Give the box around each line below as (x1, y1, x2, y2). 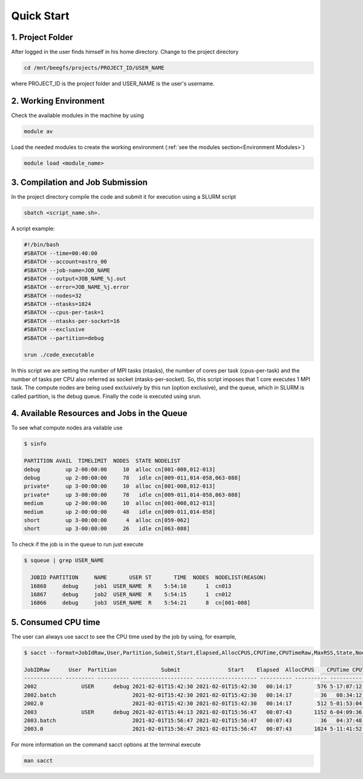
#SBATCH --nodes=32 (24, 292, 82, 299)
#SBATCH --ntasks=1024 (24, 300, 91, 308)
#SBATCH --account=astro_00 (24, 258, 107, 265)
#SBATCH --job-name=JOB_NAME (24, 267, 111, 274)
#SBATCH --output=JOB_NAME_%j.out (24, 275, 126, 282)
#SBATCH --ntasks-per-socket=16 (24, 317, 120, 324)
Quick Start (11, 9, 70, 22)
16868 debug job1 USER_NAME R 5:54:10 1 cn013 (30, 582, 232, 589)
